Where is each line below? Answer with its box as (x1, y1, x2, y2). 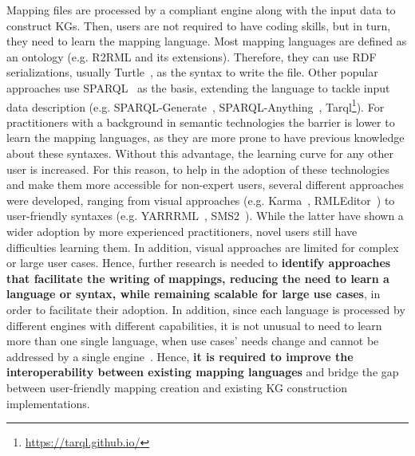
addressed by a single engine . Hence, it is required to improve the (6, 348, 354, 364)
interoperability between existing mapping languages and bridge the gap (6, 364, 399, 380)
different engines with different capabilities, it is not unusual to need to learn (6, 316, 382, 333)
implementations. (6, 395, 90, 411)
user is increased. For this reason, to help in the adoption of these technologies (6, 160, 389, 177)
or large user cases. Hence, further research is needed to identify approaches (6, 254, 391, 271)
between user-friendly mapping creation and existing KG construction (6, 379, 348, 395)
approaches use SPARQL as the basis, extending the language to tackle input (6, 79, 390, 96)
